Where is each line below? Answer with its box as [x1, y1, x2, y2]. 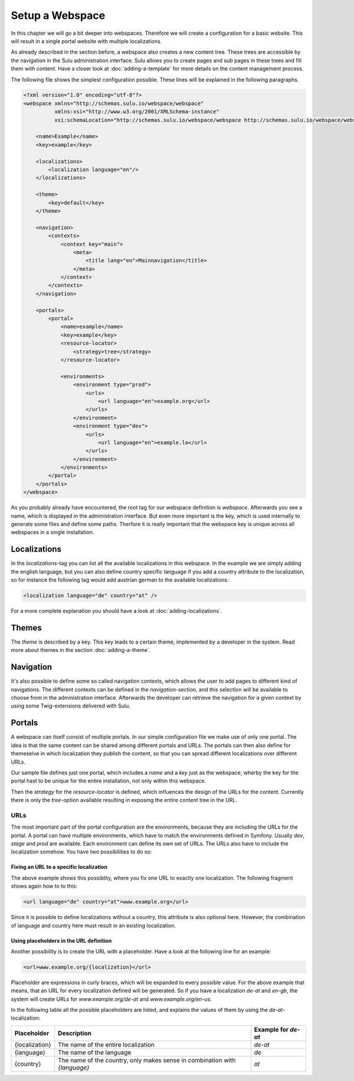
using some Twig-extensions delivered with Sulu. [11, 702, 131, 709]
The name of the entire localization [58, 1040, 155, 1048]
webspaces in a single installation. [11, 529, 94, 536]
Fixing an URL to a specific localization [11, 863, 107, 871]
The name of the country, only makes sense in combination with [58, 1056, 236, 1064]
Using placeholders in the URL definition [11, 937, 112, 944]
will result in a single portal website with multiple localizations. [11, 37, 162, 44]
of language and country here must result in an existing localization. [11, 922, 176, 929]
